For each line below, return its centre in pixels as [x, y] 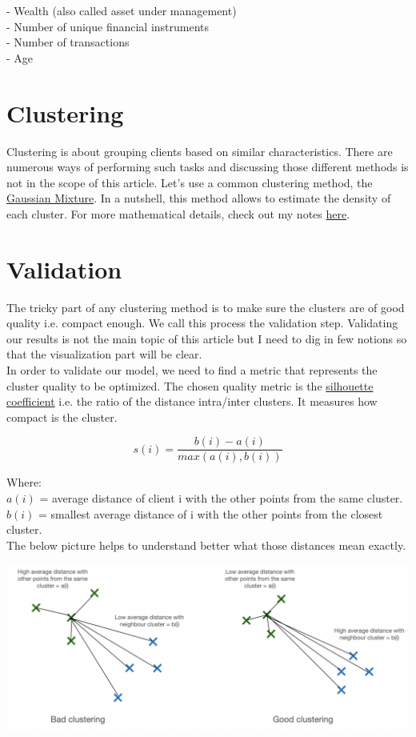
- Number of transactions [68, 42]
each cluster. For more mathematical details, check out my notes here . [178, 213]
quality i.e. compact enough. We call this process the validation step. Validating [202, 323]
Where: [24, 482]
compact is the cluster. [62, 417]
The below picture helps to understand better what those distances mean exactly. [206, 545]
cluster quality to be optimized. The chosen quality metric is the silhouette [190, 385]
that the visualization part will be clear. [104, 354]
